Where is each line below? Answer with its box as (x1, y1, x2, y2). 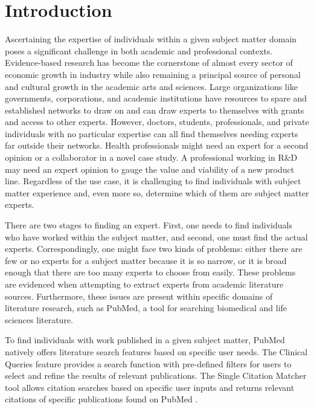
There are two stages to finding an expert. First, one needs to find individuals (5, 219, 292, 231)
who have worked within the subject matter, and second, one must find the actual (5, 230, 308, 243)
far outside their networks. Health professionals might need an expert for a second (5, 139, 309, 152)
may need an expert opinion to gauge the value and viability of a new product (5, 163, 295, 175)
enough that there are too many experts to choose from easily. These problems (5, 266, 296, 279)
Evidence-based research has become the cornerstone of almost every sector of (5, 56, 293, 69)
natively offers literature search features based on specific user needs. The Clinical (5, 345, 308, 358)
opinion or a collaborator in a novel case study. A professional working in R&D (5, 151, 298, 164)
